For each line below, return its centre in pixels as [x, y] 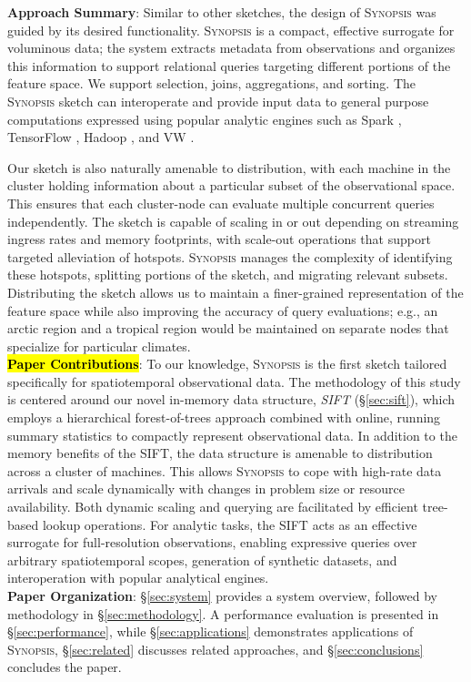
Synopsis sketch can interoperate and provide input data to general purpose [218, 101]
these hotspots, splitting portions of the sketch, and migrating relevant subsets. [228, 275]
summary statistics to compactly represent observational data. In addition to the [232, 435]
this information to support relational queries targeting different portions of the [229, 65]
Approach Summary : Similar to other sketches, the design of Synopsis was [222, 12]
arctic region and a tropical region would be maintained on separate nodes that [228, 328]
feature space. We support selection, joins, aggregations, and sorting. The [212, 83]
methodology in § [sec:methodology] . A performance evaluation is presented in [223, 613]
